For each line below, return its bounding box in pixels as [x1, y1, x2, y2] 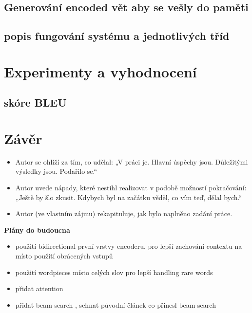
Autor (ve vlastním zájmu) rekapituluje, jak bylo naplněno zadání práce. [15, 208, 233, 219]
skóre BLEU [4, 95, 67, 110]
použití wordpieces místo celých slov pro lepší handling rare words [15, 267, 213, 277]
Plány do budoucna [4, 224, 70, 235]
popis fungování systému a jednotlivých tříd [4, 28, 230, 43]
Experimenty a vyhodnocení [4, 61, 197, 81]
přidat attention [15, 283, 63, 294]
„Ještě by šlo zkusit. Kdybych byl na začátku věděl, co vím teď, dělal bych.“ [15, 192, 242, 202]
